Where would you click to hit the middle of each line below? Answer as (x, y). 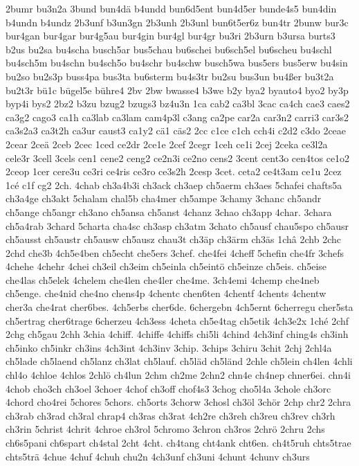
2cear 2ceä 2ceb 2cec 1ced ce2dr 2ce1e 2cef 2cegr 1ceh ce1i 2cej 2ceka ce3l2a (167, 144)
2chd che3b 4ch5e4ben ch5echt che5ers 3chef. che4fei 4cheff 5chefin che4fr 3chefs (175, 252)
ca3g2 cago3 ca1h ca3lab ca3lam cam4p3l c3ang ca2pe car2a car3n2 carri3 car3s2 (177, 117)
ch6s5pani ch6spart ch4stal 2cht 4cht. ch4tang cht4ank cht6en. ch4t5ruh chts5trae (178, 442)
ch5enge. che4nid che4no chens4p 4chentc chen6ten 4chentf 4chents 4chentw (166, 293)
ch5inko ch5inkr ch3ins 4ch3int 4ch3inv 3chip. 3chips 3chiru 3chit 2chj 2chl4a (169, 347)
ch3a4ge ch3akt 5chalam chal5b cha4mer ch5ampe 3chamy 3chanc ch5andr (164, 198)
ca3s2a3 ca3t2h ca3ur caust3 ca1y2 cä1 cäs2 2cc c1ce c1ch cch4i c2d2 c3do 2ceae (176, 131)
